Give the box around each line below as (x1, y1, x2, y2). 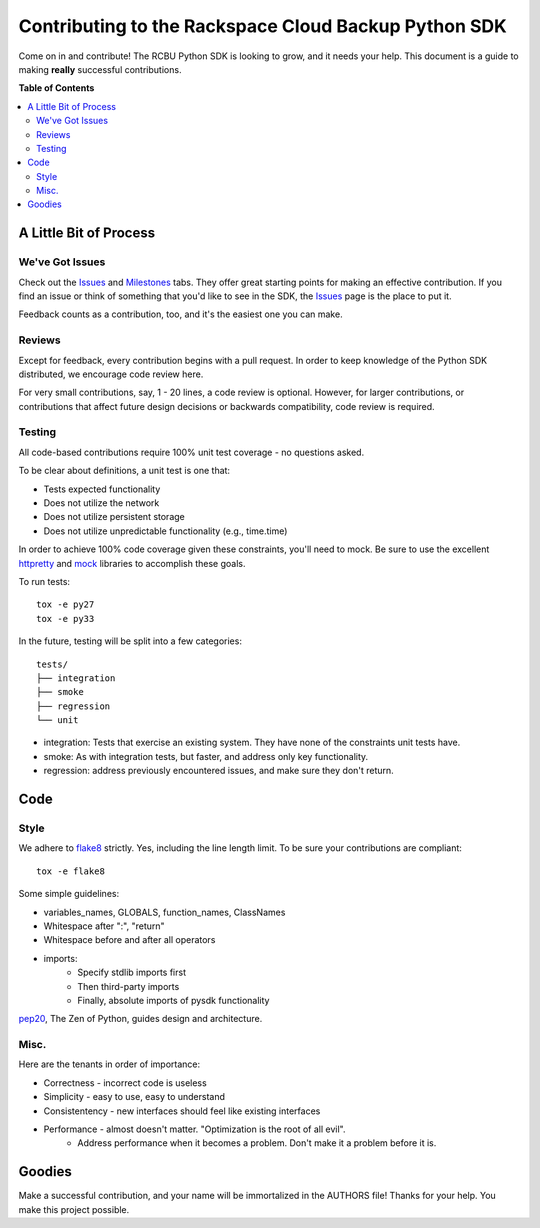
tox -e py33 (36, 613, 95, 624)
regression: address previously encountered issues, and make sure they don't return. (43, 765, 394, 777)
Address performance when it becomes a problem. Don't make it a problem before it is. (77, 1137, 437, 1149)
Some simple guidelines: (18, 888, 120, 900)
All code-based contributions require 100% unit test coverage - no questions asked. (18, 446, 365, 458)
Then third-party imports (77, 980, 180, 992)
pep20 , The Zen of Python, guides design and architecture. (18, 1013, 263, 1025)
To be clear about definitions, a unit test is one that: (18, 465, 230, 477)
